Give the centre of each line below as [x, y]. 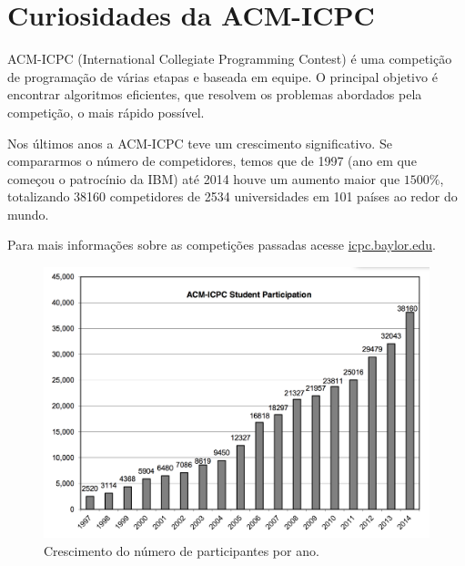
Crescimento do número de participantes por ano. [182, 550]
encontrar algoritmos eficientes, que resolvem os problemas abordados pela [215, 94]
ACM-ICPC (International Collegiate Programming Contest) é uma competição [230, 59]
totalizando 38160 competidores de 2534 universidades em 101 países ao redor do [232, 196]
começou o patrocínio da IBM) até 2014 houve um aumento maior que [204, 178]
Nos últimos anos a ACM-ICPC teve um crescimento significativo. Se [200, 143]
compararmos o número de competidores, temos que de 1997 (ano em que [212, 161]
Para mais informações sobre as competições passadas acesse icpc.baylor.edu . [222, 245]
